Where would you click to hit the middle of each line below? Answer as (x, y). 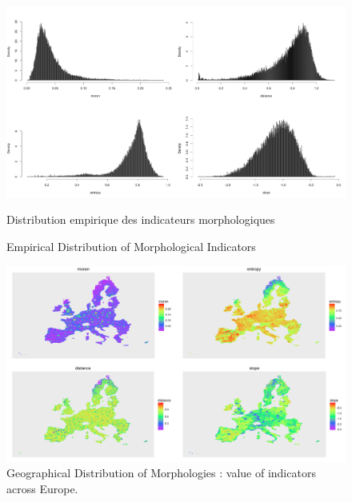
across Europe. (42, 488)
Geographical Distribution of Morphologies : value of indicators (161, 473)
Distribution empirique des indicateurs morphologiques (141, 219)
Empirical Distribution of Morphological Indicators (131, 246)
